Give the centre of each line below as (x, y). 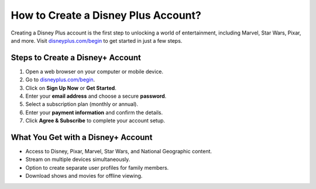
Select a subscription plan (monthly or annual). (82, 104)
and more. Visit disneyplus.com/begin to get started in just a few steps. (97, 40)
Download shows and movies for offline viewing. (84, 176)
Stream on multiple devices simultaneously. (78, 159)
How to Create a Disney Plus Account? (106, 15)
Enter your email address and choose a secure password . (96, 96)
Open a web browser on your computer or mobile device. (95, 71)
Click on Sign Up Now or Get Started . (71, 88)
